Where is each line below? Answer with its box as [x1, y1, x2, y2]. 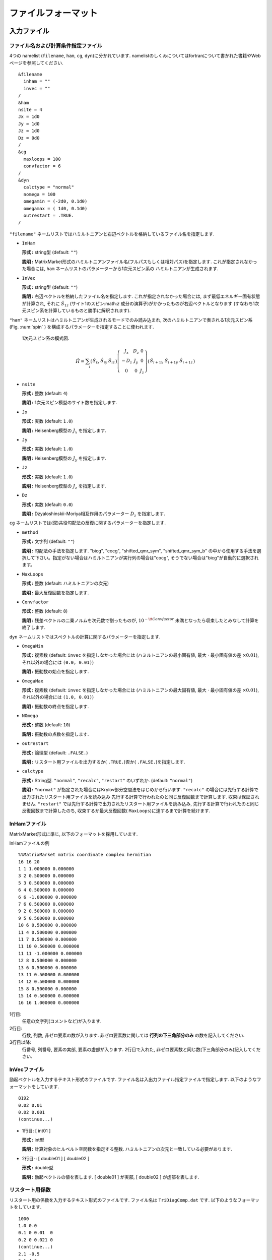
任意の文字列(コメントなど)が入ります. [22, 1018, 102, 1024]
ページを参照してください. [9, 59, 63, 66]
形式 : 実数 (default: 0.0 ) [22, 501, 73, 508]
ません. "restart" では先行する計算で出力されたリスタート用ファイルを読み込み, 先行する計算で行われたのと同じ [22, 800, 259, 806]
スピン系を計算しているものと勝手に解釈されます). [26, 307, 131, 313]
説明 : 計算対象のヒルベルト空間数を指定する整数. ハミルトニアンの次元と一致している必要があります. [22, 1146, 232, 1152]
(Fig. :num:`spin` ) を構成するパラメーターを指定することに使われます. [9, 324, 154, 330]
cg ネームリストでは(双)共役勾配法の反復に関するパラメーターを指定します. [9, 520, 166, 526]
